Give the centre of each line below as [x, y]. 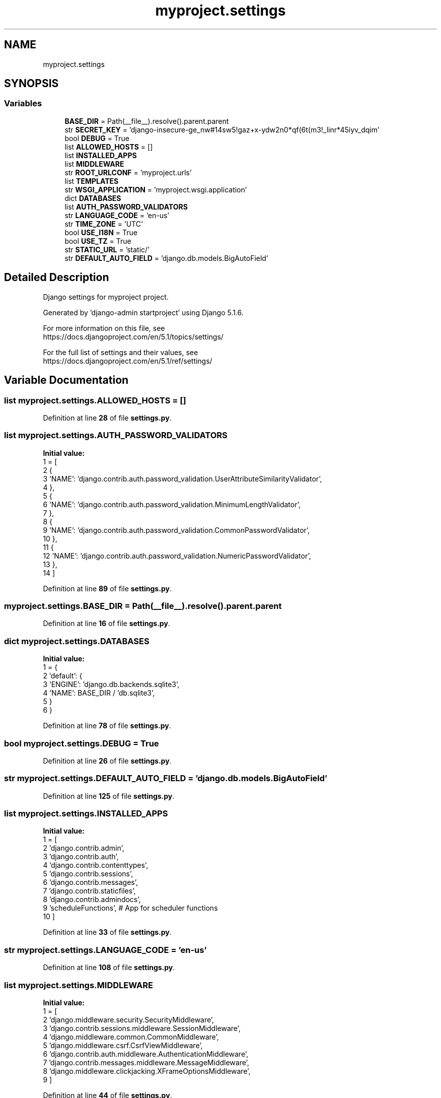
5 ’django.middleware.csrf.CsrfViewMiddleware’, [123, 1045]
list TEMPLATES [92, 181]
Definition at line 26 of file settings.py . [107, 761]
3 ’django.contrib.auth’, [81, 857]
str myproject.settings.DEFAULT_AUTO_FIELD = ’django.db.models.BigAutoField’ [166, 778]
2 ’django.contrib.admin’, [84, 848]
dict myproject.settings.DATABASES [77, 641]
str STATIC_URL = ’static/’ [107, 249]
